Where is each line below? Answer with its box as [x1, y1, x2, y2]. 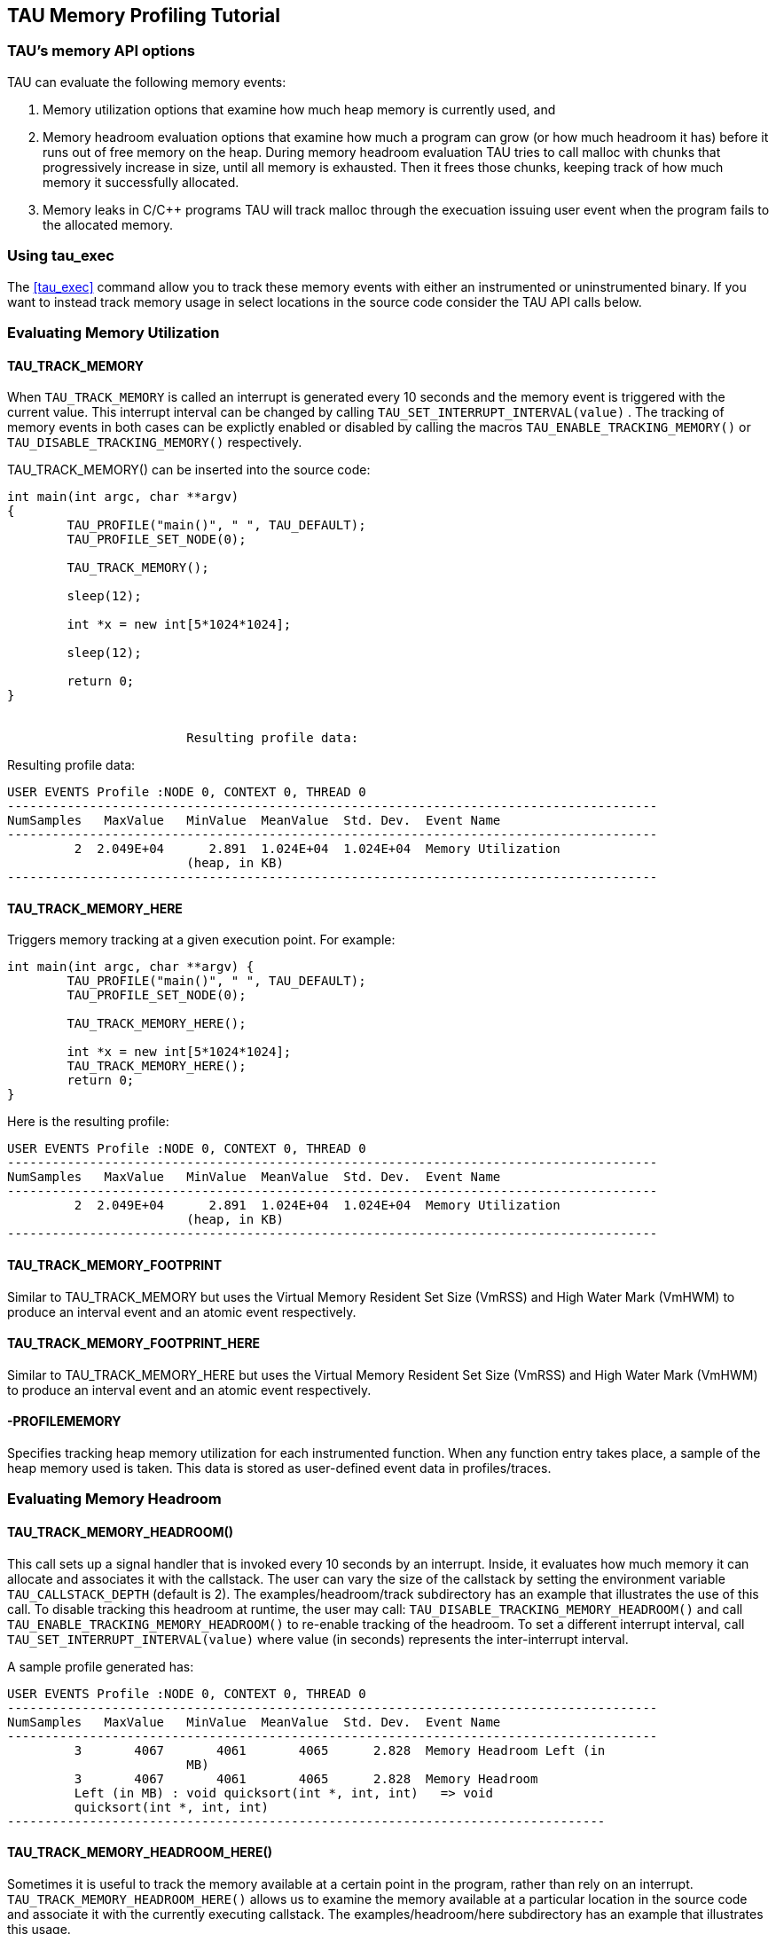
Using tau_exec [7, 247, 114, 265]
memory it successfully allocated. [43, 174, 239, 190]
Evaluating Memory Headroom [7, 1490, 222, 1508]
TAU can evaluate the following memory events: [7, 74, 286, 90]
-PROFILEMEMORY [7, 1413, 121, 1429]
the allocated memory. [43, 216, 173, 232]
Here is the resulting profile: [7, 1114, 169, 1130]
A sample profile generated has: [7, 1658, 194, 1674]
